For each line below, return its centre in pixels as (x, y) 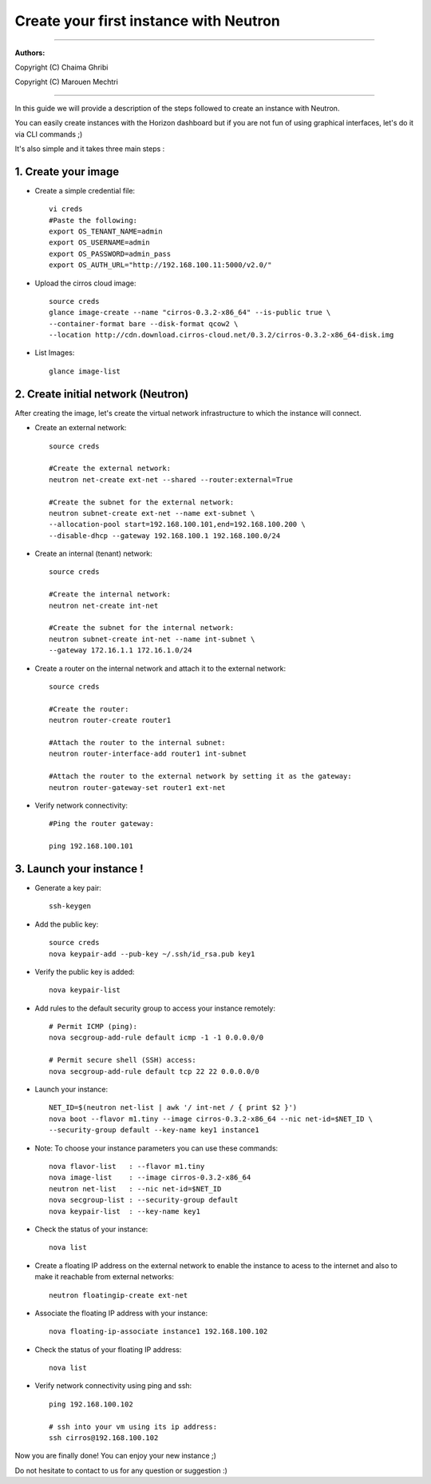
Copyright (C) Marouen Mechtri (67, 82)
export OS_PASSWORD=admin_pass (110, 253)
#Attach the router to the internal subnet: (138, 742)
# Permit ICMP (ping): (93, 1027)
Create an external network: (81, 428)
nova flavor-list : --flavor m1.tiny (127, 1166)
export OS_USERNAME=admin (100, 243)
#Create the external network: (110, 469)
